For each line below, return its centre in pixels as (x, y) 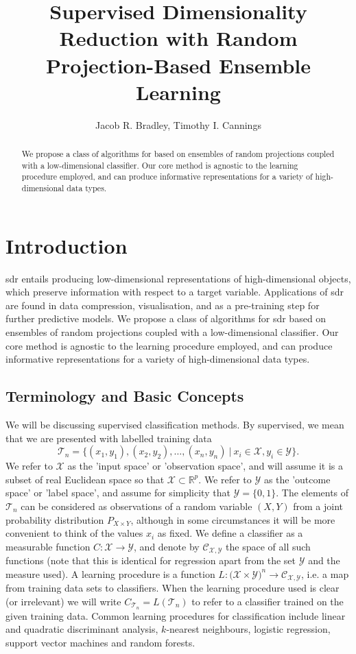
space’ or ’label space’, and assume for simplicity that (118, 493)
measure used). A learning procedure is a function (110, 573)
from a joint (318, 506)
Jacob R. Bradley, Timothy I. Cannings (178, 124)
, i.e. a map (325, 573)
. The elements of (312, 493)
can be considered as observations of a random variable (137, 506)
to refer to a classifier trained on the (268, 601)
